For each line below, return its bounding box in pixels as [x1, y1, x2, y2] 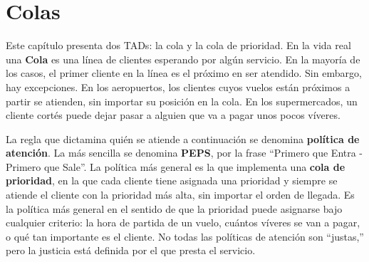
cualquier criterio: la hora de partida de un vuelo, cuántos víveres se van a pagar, [6, 215, 360, 230]
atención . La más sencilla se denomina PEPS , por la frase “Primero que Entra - [6, 145, 363, 160]
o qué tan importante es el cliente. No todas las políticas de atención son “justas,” [6, 229, 364, 243]
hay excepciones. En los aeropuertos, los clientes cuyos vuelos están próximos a [6, 79, 350, 94]
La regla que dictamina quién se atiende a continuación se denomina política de [6, 131, 360, 146]
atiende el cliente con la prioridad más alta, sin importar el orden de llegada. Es [6, 187, 355, 202]
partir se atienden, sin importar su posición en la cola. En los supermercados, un [6, 93, 358, 108]
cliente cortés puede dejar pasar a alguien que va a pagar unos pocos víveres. [6, 108, 341, 122]
